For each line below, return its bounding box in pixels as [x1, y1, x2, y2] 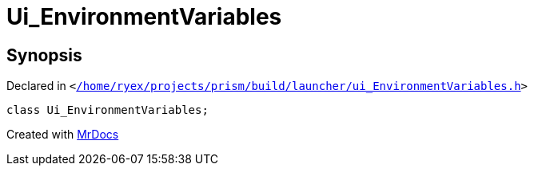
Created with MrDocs [6, 127, 119, 142]
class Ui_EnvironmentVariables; [6, 104, 209, 117]
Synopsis [6, 45, 82, 65]
